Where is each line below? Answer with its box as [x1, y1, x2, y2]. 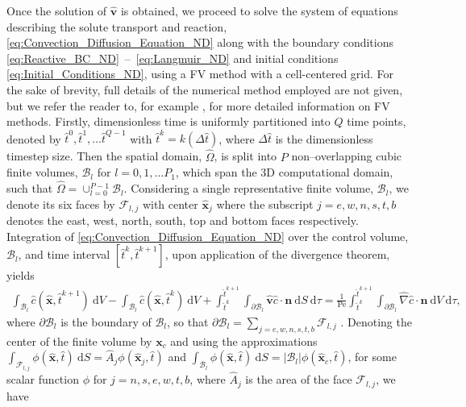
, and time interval [18, 246, 110, 263]
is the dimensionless [275, 130, 373, 147]
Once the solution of [6, 2, 107, 19]
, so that [167, 313, 209, 330]
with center [142, 195, 198, 212]
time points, [347, 113, 406, 130]
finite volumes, [6, 164, 78, 181]
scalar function [6, 371, 79, 388]
